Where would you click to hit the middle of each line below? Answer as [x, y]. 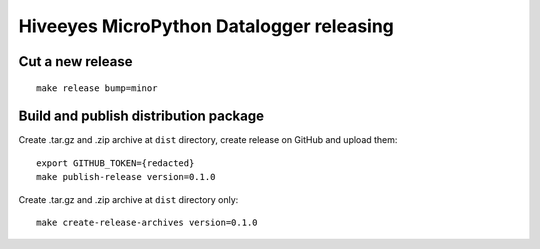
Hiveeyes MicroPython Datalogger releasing [206, 26]
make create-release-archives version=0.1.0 [147, 223]
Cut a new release [75, 61]
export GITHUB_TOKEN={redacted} [115, 163]
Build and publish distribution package [141, 116]
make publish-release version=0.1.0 [126, 177]
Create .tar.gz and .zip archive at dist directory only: [128, 199]
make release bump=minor [97, 88]
